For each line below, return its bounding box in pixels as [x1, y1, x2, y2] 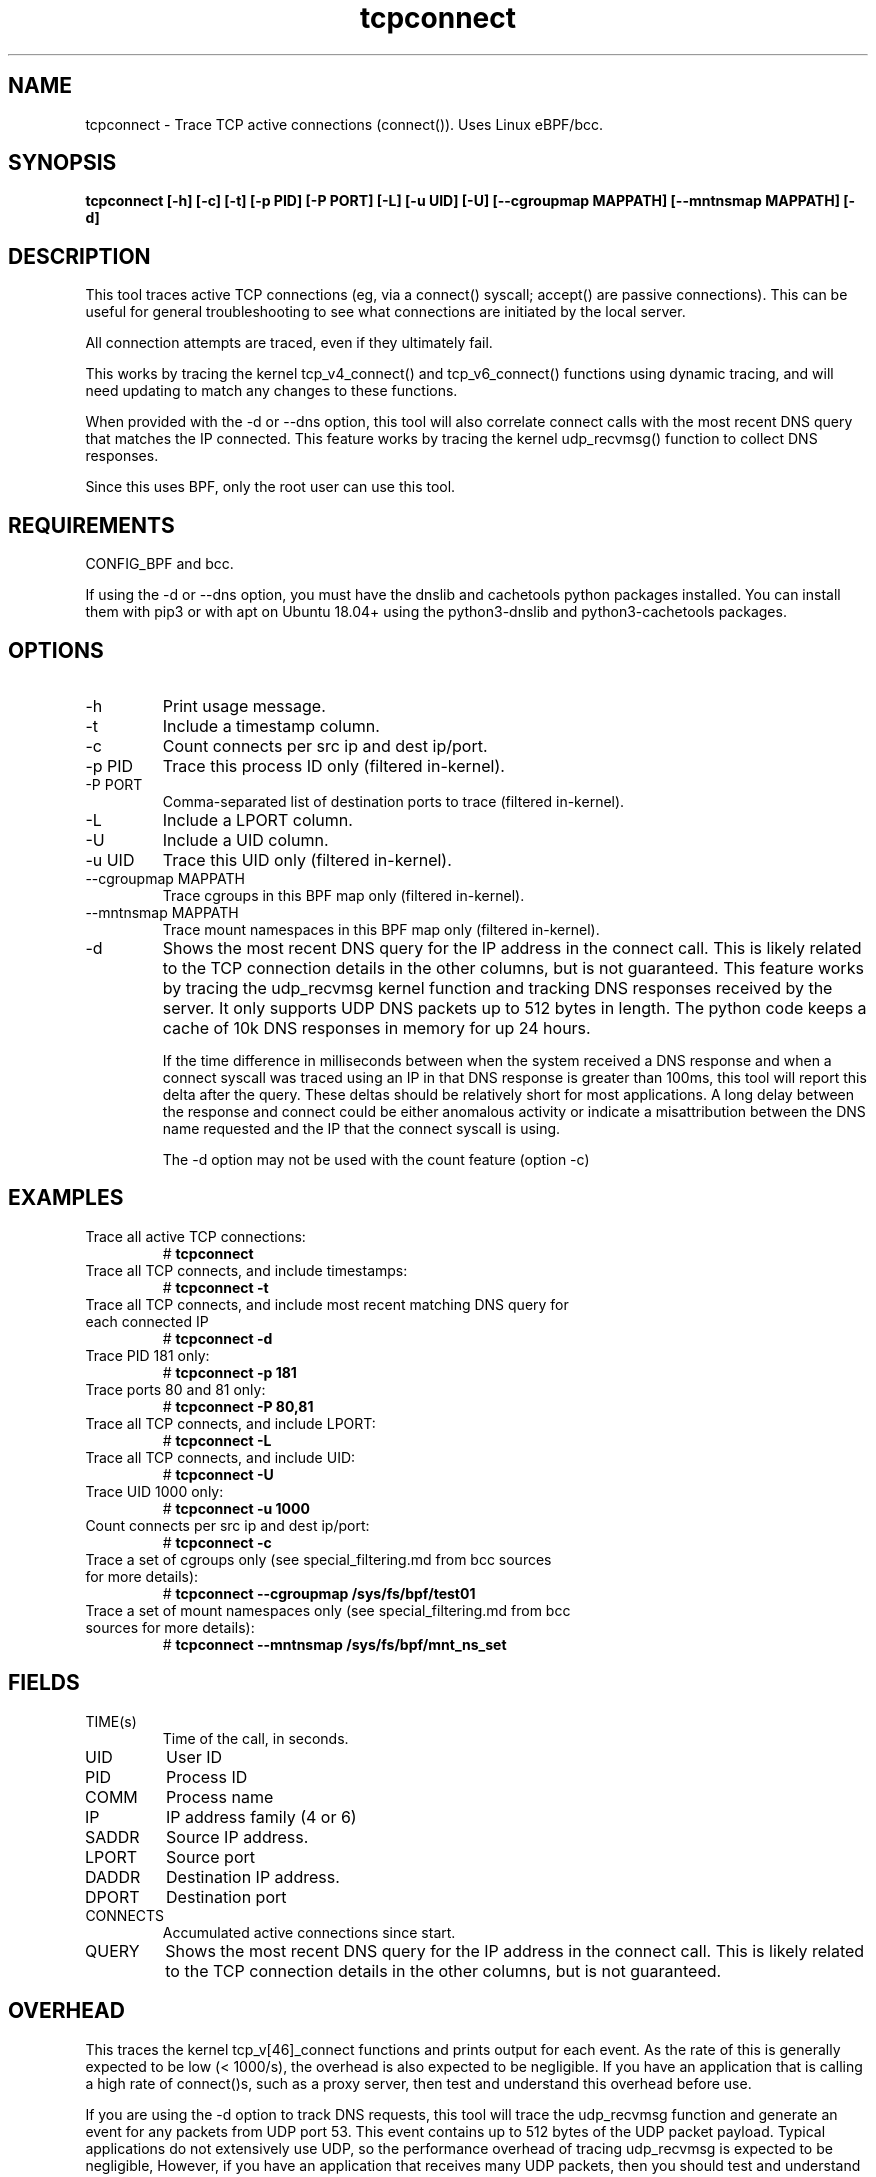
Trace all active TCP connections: [85, 1227, 306, 1245]
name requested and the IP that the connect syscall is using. [162, 1119, 561, 1137]
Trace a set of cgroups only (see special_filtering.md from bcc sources [85, 1550, 552, 1568]
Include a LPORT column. [162, 809, 353, 830]
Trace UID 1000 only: [85, 1482, 224, 1500]
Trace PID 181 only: [85, 1346, 210, 1364]
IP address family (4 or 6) [166, 1806, 357, 1827]
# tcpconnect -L [162, 1431, 272, 1449]
